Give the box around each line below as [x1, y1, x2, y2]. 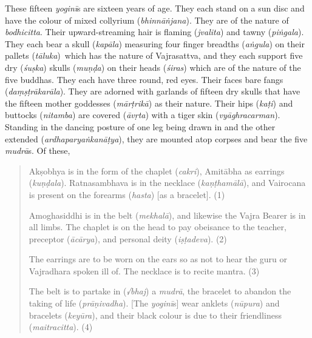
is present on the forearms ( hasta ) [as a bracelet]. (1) [29, 188, 225, 200]
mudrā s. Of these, [5, 144, 70, 157]
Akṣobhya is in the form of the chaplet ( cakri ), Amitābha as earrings [29, 164, 285, 177]
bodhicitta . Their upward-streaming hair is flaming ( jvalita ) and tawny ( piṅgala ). [5, 25, 304, 38]
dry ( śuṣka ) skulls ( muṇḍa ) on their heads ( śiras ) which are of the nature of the [5, 61, 301, 73]
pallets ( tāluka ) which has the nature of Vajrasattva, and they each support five [5, 49, 303, 62]
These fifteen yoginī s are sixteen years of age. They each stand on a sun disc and [5, 2, 305, 14]
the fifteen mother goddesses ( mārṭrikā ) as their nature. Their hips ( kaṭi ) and [5, 96, 293, 109]
